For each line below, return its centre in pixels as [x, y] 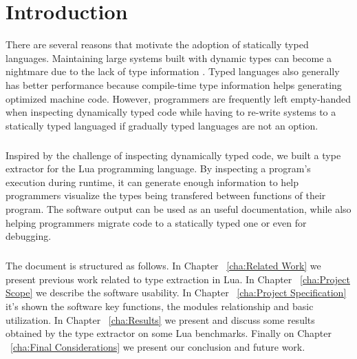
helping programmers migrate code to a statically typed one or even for [156, 222]
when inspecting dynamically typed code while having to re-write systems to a [171, 112]
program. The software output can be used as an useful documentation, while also [178, 209]
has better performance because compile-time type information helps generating [174, 84]
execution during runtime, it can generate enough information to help [152, 182]
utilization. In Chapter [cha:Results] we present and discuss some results [160, 319]
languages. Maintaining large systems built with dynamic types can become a [169, 58]
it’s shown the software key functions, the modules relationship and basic [160, 306]
